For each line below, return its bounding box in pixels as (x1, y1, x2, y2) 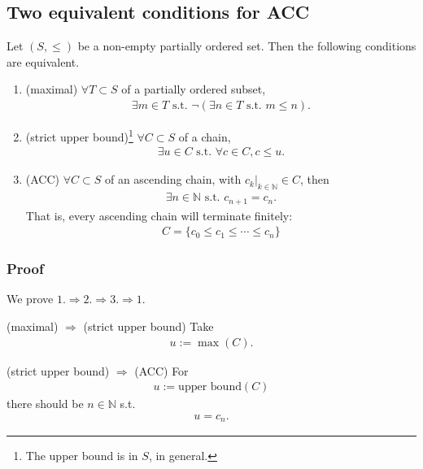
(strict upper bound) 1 (25, 126, 133, 145)
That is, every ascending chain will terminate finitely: (25, 206, 293, 224)
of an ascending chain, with (104, 171, 242, 188)
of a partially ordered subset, (121, 80, 266, 98)
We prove (7, 290, 54, 307)
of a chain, (178, 128, 231, 145)
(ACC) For (134, 362, 189, 379)
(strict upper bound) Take (83, 318, 214, 335)
